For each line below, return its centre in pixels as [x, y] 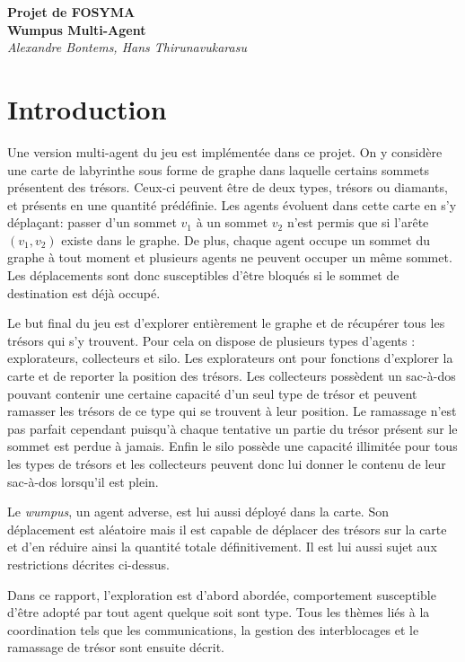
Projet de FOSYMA [71, 12]
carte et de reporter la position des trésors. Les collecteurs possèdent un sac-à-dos [232, 376]
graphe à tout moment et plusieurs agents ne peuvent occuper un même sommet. [230, 257]
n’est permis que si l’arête [358, 222]
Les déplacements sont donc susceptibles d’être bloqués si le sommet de [203, 275]
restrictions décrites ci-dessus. [88, 564]
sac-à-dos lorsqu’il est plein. [83, 481]
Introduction [87, 108]
